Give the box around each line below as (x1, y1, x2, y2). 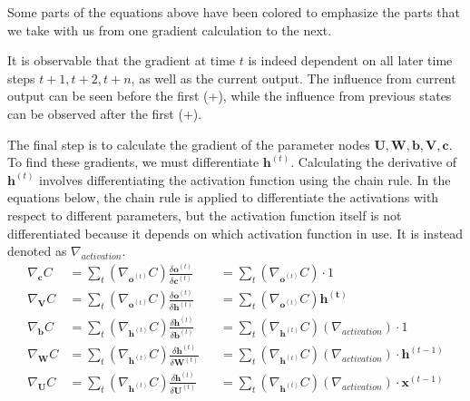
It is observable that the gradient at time (7, 51, 236, 70)
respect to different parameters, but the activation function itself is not (7, 205, 402, 224)
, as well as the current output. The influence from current (131, 68, 456, 87)
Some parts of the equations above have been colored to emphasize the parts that (7, 3, 460, 21)
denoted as (7, 241, 67, 260)
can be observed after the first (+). (7, 103, 202, 122)
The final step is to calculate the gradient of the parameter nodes (7, 134, 370, 153)
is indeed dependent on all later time (248, 51, 453, 70)
